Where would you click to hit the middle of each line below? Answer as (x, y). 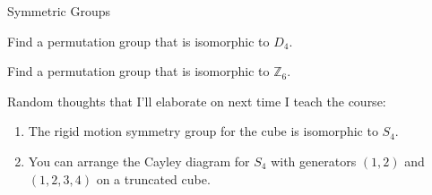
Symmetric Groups (59, 11)
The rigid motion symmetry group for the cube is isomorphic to (203, 131)
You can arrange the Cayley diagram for (139, 161)
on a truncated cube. (153, 178)
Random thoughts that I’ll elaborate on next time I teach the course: (197, 101)
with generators (314, 161)
